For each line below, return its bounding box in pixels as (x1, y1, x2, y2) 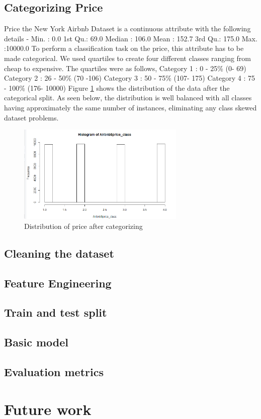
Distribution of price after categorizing (24, 220, 143, 231)
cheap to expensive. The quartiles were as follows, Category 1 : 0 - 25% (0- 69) (4, 63, 246, 73)
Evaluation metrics (4, 364, 104, 379)
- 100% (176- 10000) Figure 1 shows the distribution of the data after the (4, 82, 230, 93)
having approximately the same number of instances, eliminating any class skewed (4, 102, 257, 112)
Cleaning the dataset (4, 245, 114, 261)
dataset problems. (4, 112, 59, 123)
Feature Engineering (4, 275, 112, 290)
